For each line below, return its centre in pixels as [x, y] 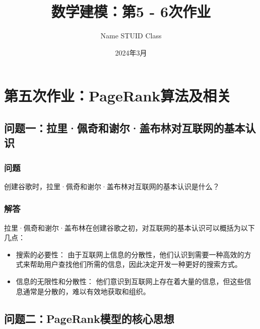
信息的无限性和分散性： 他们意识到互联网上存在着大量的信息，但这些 [130, 281]
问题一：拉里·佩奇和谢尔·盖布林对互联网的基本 [125, 127]
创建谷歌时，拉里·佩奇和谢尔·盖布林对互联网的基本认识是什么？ [112, 186]
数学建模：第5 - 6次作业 [131, 11]
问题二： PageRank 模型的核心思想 [89, 318]
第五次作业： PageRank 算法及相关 [118, 96]
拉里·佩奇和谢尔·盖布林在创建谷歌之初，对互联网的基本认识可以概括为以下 [129, 227]
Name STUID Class [131, 36]
